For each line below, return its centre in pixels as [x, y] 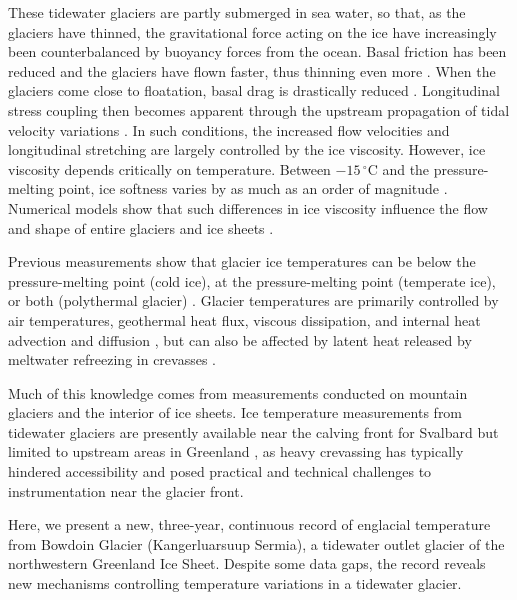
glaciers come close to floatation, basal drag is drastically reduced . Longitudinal [254, 90]
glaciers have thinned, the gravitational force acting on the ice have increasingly [252, 31]
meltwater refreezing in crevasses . [112, 359]
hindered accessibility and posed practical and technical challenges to [220, 471]
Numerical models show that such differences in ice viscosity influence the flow [248, 207]
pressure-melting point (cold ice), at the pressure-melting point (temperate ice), [252, 280]
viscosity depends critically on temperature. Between [169, 168]
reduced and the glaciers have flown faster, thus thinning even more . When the [252, 70]
